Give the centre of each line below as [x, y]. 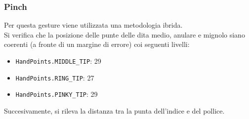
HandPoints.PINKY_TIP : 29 [57, 94]
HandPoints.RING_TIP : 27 [55, 77]
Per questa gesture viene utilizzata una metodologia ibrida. [93, 25]
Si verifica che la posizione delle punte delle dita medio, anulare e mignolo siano [124, 34]
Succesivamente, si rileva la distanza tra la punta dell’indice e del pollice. [114, 110]
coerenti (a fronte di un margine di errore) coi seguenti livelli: [97, 44]
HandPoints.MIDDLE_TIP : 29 [58, 61]
